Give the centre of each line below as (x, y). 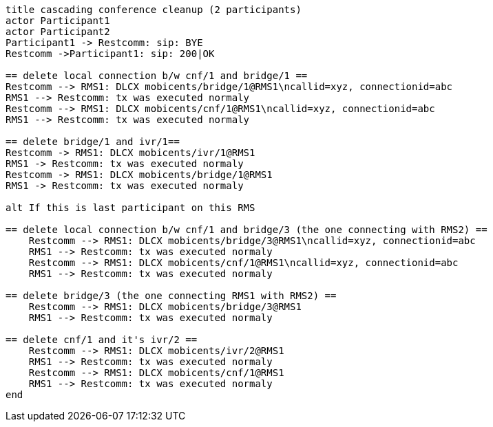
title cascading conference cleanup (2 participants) (154, 10)
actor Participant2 (58, 32)
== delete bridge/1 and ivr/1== (93, 142)
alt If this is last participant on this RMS (130, 208)
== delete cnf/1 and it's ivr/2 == (102, 340)
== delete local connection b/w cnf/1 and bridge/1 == (157, 76)
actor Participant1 (58, 21)
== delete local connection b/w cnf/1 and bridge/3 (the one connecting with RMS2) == (246, 230)
